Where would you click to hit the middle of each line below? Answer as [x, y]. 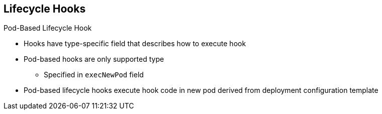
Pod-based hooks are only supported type [94, 59]
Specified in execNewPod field [94, 75]
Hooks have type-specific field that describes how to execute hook [135, 44]
